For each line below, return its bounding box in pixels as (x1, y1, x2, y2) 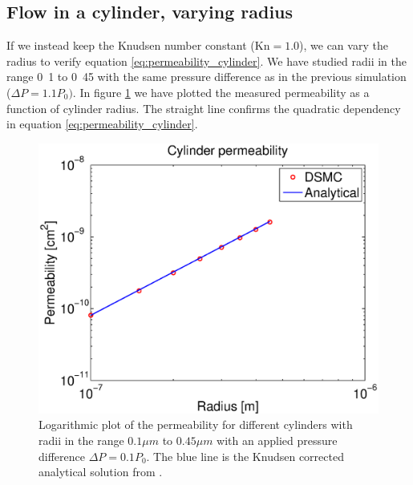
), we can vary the (299, 37, 388, 54)
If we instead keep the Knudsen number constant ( (6, 37, 255, 54)
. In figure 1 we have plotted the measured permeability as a (72, 83, 370, 100)
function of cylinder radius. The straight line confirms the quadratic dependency (6, 99, 401, 116)
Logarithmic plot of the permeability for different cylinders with (38, 416, 353, 433)
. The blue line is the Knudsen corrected (146, 447, 344, 464)
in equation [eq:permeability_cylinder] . (6, 115, 198, 132)
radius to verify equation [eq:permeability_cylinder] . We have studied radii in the (6, 52, 407, 69)
